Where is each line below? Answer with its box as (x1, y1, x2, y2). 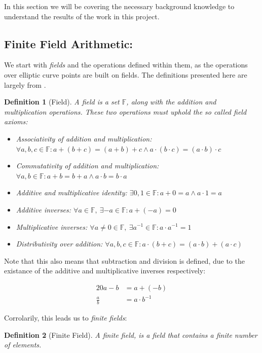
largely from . (4, 79, 46, 90)
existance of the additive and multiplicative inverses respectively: (4, 265, 206, 276)
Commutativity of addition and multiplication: (16, 160, 159, 171)
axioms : (4, 116, 28, 127)
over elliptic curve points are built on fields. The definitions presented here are (4, 69, 247, 80)
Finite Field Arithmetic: (4, 36, 133, 51)
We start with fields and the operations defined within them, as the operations (4, 59, 248, 70)
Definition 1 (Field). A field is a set (4, 96, 120, 107)
